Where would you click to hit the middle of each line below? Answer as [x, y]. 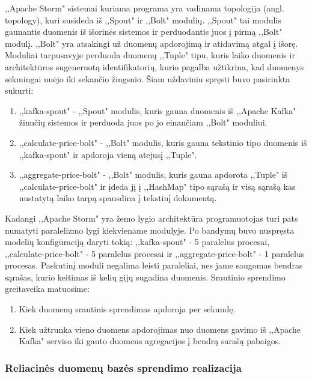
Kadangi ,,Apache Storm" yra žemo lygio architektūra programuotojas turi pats [151, 218]
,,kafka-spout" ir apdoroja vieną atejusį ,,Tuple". [108, 154]
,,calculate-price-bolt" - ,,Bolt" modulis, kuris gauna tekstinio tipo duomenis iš [163, 142]
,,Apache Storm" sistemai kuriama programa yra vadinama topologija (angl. [145, 8]
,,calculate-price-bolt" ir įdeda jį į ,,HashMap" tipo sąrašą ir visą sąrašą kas [157, 186]
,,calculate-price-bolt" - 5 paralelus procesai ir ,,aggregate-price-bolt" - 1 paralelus [155, 253]
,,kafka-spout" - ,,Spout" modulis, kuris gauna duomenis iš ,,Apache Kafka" [158, 110]
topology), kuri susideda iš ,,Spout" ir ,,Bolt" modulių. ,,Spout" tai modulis [143, 20]
